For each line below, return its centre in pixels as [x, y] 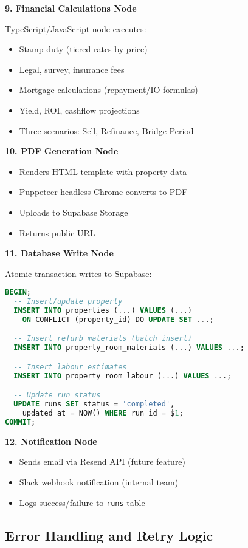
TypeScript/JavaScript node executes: [76, 28]
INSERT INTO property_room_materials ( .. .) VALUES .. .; [129, 348]
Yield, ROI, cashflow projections [79, 110]
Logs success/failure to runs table [82, 502]
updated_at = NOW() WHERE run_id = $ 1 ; [103, 413]
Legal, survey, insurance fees [72, 69]
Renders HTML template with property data [103, 171]
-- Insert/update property [68, 302]
